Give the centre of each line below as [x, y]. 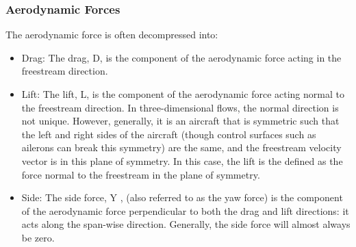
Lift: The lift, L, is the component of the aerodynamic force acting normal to [183, 94]
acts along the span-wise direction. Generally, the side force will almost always [186, 224]
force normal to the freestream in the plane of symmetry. [141, 174]
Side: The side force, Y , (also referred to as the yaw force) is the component [182, 197]
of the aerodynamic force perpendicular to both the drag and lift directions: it [185, 210]
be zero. [38, 237]
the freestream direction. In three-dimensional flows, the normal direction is [180, 107]
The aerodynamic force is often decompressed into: [112, 35]
